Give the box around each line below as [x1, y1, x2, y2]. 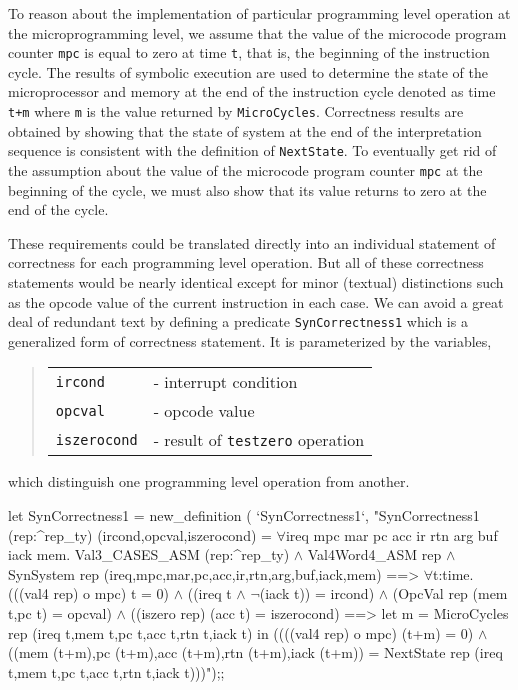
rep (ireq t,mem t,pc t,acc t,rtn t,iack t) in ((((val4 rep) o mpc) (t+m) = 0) [8, 622, 474, 643]
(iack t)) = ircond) [259, 583, 375, 604]
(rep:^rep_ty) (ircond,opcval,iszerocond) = [8, 524, 272, 545]
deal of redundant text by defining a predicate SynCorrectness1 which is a [8, 311, 468, 332]
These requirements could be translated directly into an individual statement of [8, 232, 496, 253]
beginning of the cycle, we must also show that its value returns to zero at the [8, 179, 487, 200]
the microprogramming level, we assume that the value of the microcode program [8, 22, 507, 43]
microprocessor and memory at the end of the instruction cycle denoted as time [8, 81, 496, 102]
